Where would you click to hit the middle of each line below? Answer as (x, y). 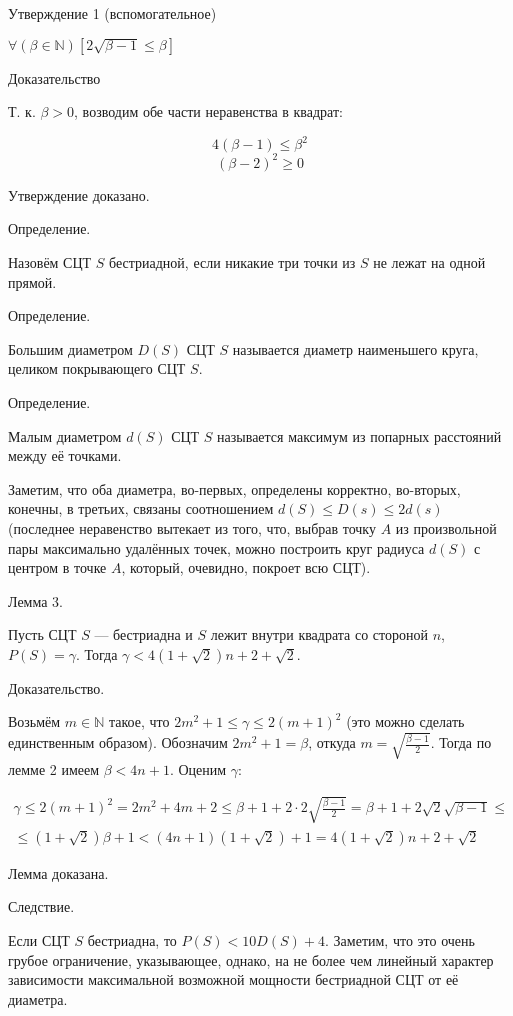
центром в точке (57, 567)
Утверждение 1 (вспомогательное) (112, 13)
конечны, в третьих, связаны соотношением (141, 508)
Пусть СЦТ (42, 634)
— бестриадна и (143, 634)
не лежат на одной (429, 261)
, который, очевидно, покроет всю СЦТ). (246, 567)
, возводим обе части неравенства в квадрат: (208, 111)
